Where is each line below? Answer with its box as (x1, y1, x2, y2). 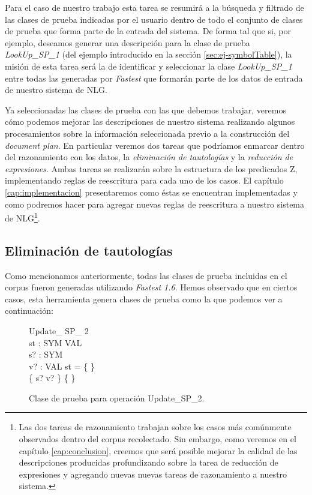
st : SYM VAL (29, 336, 82, 349)
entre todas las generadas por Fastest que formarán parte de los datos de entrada (5, 71, 303, 84)
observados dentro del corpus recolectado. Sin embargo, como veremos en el (19, 433, 296, 445)
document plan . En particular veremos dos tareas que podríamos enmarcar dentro (5, 139, 305, 151)
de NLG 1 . (5, 210, 40, 224)
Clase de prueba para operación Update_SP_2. (29, 391, 205, 404)
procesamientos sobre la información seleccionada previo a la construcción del (5, 127, 290, 139)
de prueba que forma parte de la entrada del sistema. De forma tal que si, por (5, 25, 292, 37)
